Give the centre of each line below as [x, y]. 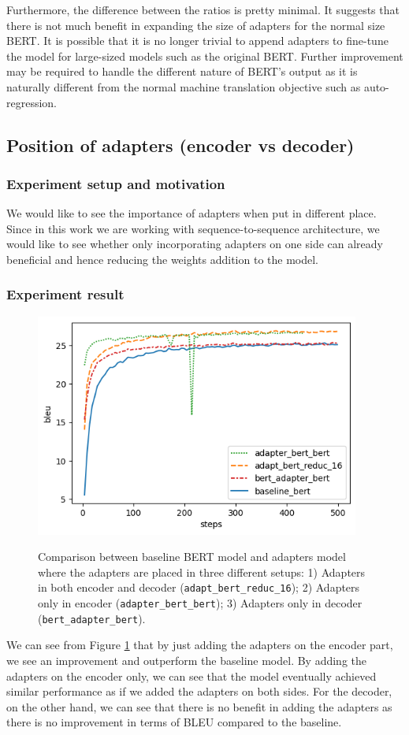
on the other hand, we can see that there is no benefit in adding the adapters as [199, 706]
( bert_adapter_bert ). [92, 618]
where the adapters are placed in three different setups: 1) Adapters [202, 572]
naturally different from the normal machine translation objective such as [184, 86]
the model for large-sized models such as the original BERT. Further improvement [205, 56]
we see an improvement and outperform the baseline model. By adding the [187, 660]
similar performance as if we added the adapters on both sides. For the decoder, [199, 691]
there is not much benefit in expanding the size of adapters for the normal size [196, 25]
